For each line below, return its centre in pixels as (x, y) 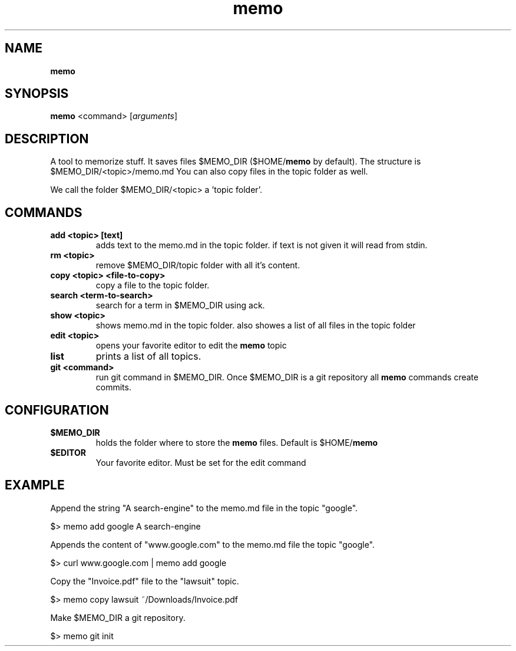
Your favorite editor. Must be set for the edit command (201, 462)
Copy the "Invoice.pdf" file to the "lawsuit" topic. (145, 581)
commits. (113, 387)
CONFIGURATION (57, 410)
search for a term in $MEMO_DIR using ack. (180, 305)
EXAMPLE (35, 485)
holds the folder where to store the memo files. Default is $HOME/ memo (237, 442)
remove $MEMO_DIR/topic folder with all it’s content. (198, 265)
